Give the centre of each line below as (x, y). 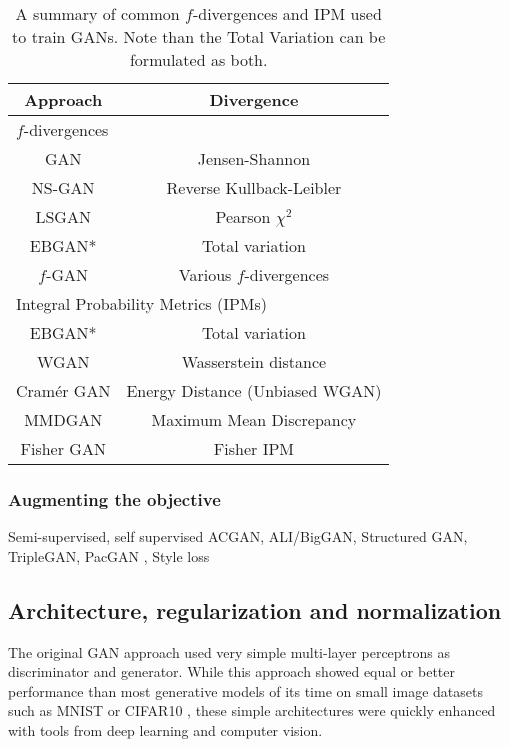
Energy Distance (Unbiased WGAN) (254, 390)
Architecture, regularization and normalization (255, 609)
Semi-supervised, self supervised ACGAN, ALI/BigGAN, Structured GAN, (238, 536)
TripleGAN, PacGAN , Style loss (109, 555)
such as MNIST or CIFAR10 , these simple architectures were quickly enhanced (252, 710)
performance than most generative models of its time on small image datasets (245, 690)
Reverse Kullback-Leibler (254, 187)
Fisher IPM (253, 448)
